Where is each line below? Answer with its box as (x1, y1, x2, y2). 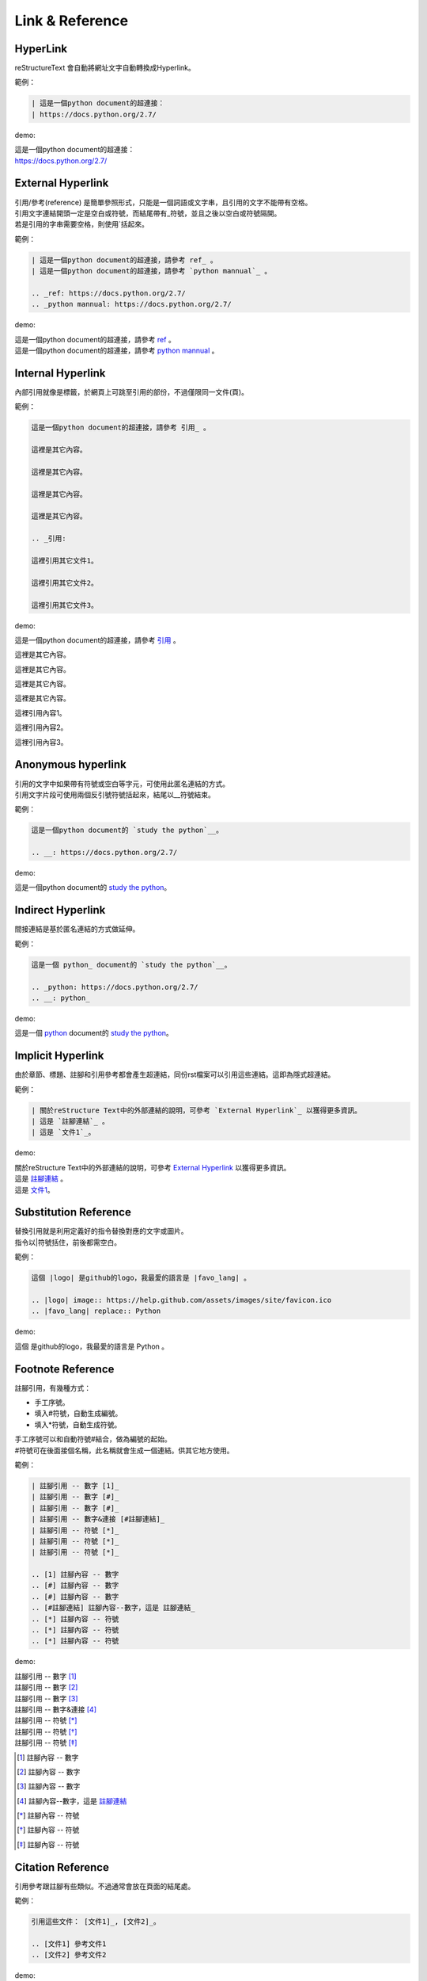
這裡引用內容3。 (14, 737, 68, 746)
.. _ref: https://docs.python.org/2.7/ (31, 288, 186, 297)
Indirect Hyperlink (14, 903, 106, 917)
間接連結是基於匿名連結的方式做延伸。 (14, 924, 140, 934)
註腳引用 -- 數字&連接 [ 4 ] (14, 1704, 96, 1714)
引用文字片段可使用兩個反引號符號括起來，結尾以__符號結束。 (14, 789, 215, 800)
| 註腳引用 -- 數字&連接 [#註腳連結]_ (31, 1514, 165, 1524)
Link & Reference (14, 12, 129, 29)
